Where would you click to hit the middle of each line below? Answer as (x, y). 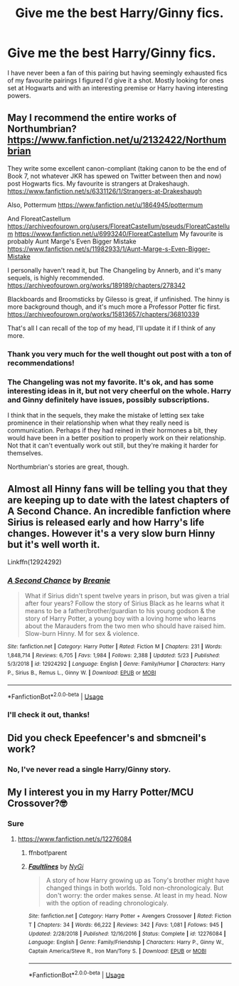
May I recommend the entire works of (92, 118)
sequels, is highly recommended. (56, 277)
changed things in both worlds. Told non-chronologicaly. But (135, 888)
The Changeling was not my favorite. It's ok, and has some (111, 382)
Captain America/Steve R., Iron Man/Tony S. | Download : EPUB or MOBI (117, 951)
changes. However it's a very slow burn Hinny (111, 534)
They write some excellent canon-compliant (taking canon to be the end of (117, 168)
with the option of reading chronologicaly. (107, 903)
